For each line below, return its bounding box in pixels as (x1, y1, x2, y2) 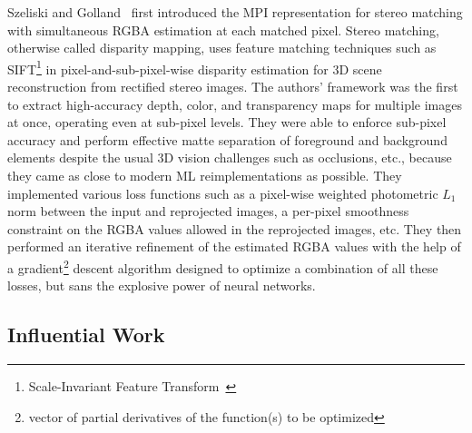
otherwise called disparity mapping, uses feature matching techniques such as (7, 38, 437, 57)
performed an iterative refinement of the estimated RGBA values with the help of (7, 237, 461, 256)
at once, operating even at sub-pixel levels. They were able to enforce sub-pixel (7, 113, 447, 132)
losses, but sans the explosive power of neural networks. (7, 276, 316, 295)
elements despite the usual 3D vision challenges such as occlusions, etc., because (7, 148, 452, 167)
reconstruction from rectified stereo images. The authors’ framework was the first (7, 77, 458, 96)
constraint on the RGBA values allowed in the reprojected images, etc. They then (7, 219, 462, 238)
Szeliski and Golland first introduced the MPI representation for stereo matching (7, 3, 463, 21)
